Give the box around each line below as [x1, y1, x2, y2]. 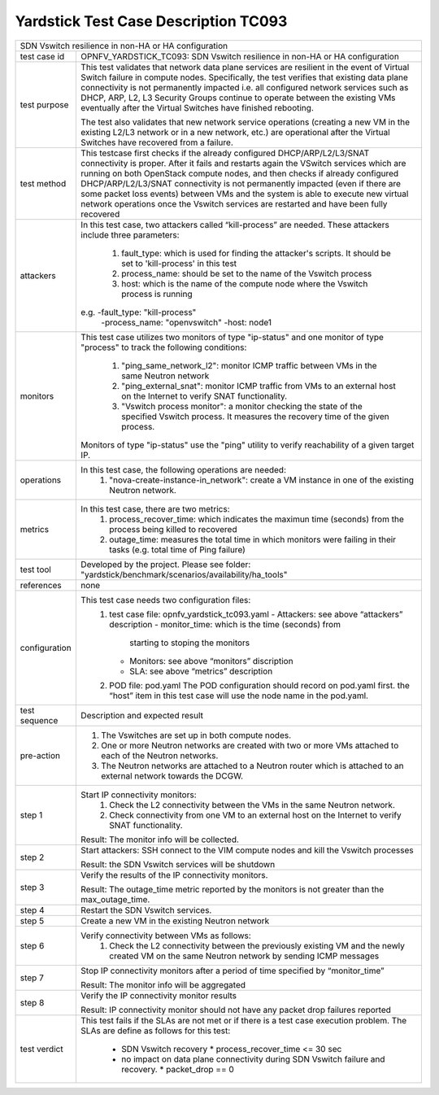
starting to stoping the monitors [129, 637, 250, 648]
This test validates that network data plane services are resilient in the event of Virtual [80, 61, 410, 72]
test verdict [20, 1043, 64, 1054]
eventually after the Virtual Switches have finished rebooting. [80, 102, 315, 113]
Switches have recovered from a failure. [80, 137, 233, 148]
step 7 [20, 972, 44, 984]
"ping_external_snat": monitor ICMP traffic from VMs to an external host [121, 380, 396, 391]
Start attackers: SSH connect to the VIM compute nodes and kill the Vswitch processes [80, 844, 414, 856]
